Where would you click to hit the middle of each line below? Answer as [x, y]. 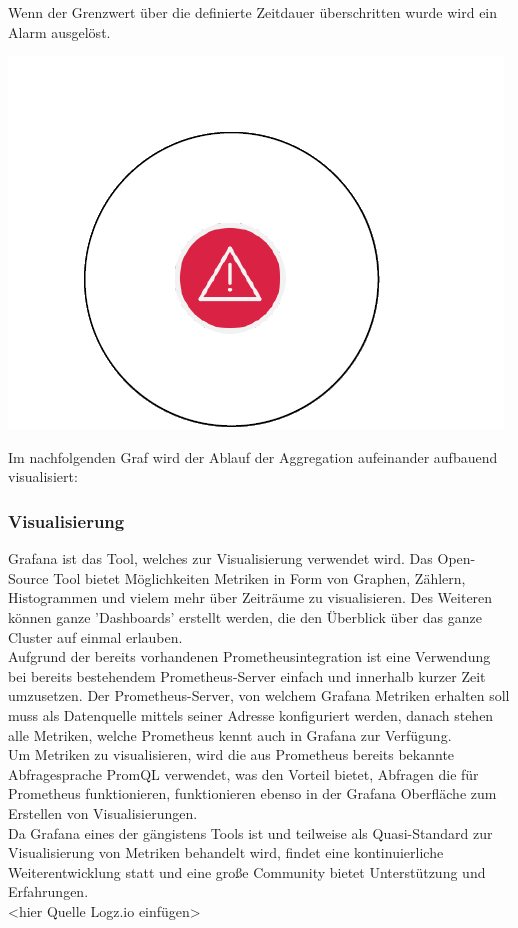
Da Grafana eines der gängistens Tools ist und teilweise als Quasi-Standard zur [250, 832]
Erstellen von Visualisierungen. [103, 812]
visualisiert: [43, 476]
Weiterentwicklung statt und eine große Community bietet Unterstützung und [247, 871]
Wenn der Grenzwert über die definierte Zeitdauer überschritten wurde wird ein [253, 12]
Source [28, 577]
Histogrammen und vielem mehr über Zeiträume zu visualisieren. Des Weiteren [250, 597]
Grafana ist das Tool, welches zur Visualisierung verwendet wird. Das [220, 558]
